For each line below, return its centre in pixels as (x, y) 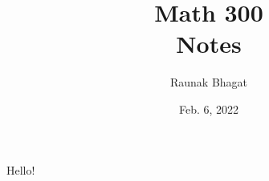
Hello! (21, 169)
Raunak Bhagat (209, 82)
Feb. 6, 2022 (209, 109)
